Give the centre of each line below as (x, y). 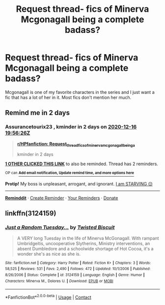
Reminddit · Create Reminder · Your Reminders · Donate (62, 198)
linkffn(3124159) (31, 213)
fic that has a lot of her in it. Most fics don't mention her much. (68, 97)
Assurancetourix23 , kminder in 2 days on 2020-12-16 (71, 127)
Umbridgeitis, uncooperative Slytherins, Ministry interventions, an (83, 243)
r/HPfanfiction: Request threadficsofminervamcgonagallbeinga (76, 144)
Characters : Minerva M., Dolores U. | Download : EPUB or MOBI (59, 281)
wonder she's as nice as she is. (49, 254)
